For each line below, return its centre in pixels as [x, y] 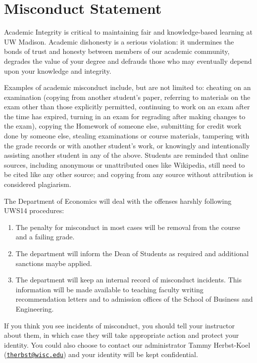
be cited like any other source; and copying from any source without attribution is [128, 174]
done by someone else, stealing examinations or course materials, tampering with [127, 136]
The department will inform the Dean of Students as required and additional [132, 253]
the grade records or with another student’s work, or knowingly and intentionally [127, 145]
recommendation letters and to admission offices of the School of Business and [134, 299]
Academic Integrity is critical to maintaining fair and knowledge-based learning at [128, 32]
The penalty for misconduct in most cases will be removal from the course [128, 227]
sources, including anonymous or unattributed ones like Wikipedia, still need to [125, 164]
